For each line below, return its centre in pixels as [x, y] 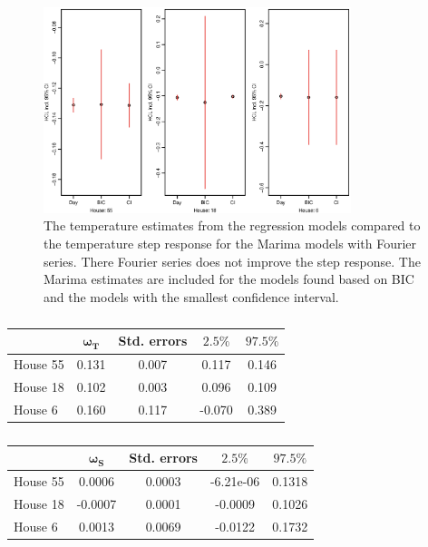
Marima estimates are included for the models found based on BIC [229, 279]
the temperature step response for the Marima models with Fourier [230, 244]
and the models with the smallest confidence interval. [191, 296]
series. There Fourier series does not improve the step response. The [232, 261]
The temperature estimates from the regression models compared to [232, 225]
